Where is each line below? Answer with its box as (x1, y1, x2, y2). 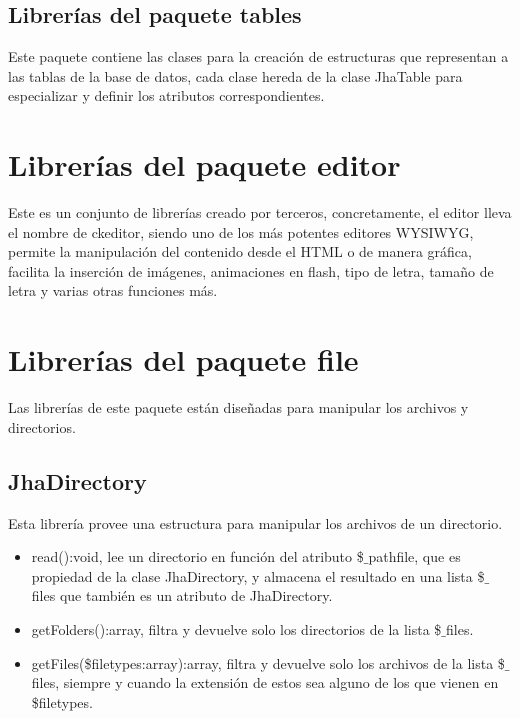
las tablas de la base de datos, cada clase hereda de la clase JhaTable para (8, 65, 463, 86)
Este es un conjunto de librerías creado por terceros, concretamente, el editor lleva (8, 202, 512, 223)
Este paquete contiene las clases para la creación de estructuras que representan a (8, 46, 509, 67)
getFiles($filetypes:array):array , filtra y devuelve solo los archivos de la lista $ (31, 652, 505, 673)
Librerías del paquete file (8, 339, 359, 380)
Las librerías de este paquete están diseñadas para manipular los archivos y (8, 397, 469, 418)
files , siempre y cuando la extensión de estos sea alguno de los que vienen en (31, 672, 499, 693)
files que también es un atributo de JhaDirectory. (31, 585, 333, 606)
